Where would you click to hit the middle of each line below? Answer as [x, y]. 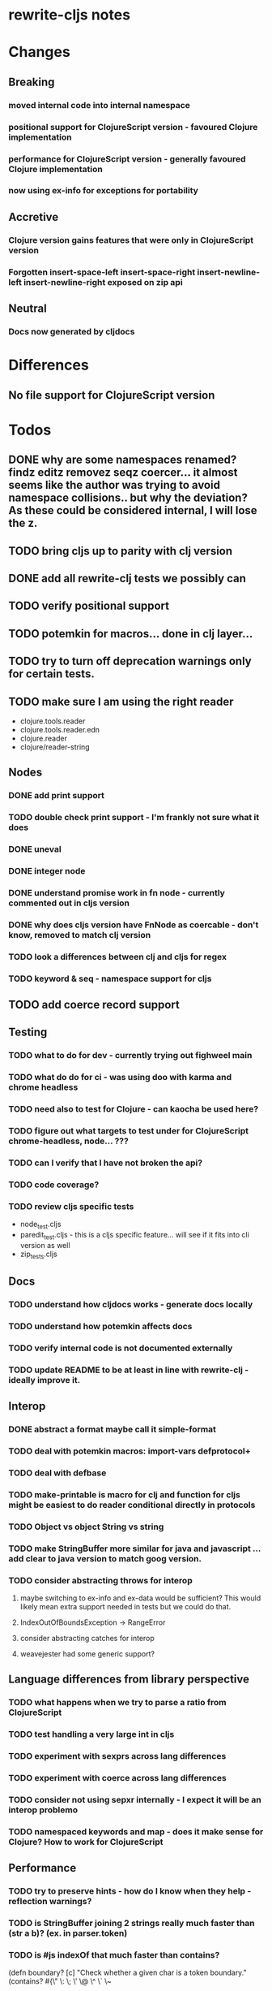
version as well [45, 1245]
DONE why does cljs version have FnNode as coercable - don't [134, 925]
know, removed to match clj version [80, 935]
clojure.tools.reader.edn [59, 729]
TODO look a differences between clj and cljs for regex [117, 957]
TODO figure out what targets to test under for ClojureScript [129, 1131]
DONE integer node [47, 871]
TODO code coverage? [54, 1185]
